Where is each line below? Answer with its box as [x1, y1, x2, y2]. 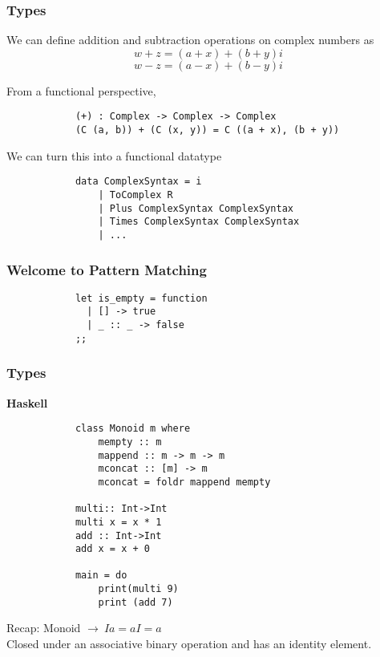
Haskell [6, 394, 48, 411]
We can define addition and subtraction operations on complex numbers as [6, 31, 374, 48]
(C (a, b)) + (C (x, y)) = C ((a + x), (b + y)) [75, 124, 340, 136]
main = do [75, 570, 127, 582]
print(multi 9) [98, 583, 179, 595]
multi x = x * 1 [75, 516, 162, 528]
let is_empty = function [75, 292, 208, 304]
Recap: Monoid [6, 619, 81, 636]
